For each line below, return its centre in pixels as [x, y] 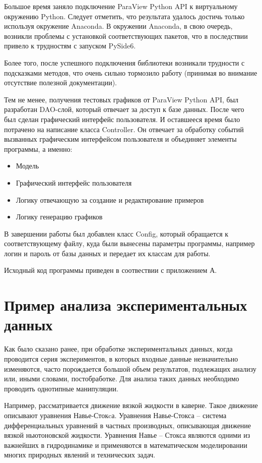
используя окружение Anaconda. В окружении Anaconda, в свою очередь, [118, 26]
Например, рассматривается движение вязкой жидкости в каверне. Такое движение [131, 405]
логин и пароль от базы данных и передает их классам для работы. [107, 253]
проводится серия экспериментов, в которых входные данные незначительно [121, 358]
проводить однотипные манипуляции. [61, 388]
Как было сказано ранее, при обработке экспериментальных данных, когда [118, 349]
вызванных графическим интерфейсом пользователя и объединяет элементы [120, 139]
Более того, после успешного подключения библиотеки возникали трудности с [124, 62]
